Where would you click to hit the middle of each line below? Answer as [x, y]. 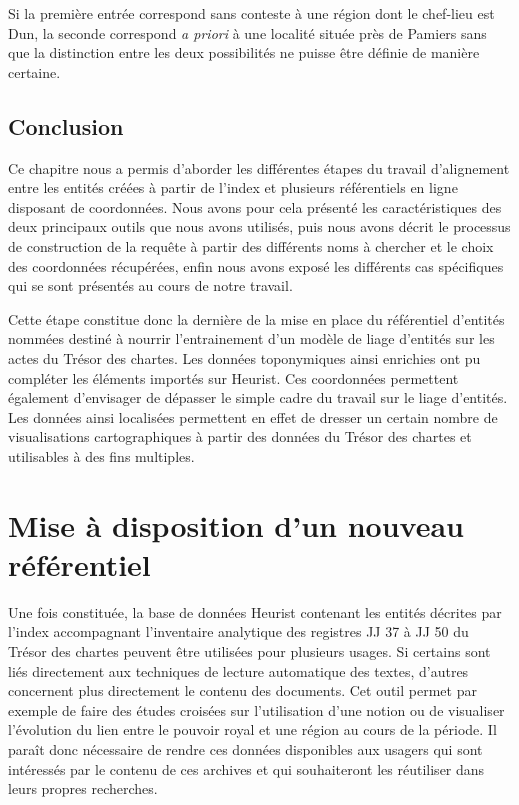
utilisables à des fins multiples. [101, 455]
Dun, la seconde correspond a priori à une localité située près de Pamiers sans [247, 32]
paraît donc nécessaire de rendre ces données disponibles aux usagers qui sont [245, 748]
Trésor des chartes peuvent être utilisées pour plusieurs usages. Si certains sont [249, 650]
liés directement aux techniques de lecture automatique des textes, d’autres [238, 670]
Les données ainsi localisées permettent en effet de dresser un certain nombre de [253, 416]
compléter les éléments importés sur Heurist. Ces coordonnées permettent [233, 377]
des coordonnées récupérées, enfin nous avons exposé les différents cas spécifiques [256, 265]
